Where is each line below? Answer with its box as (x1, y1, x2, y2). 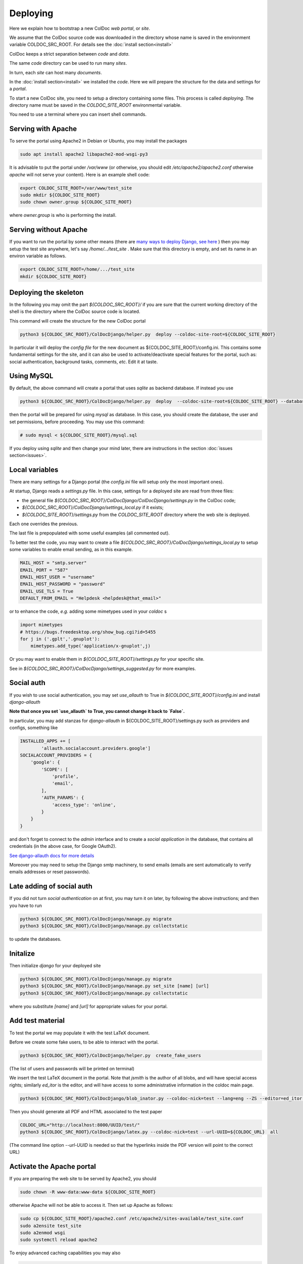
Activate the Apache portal (9, 1162, 96, 1171)
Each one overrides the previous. (9, 521, 78, 527)
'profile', (52, 774, 79, 780)
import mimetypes (20, 622, 63, 628)
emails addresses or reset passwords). (9, 869, 90, 875)
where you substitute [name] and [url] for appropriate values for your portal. (9, 1003, 168, 1009)
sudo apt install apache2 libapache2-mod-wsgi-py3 (20, 152, 148, 157)
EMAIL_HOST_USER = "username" (20, 574, 95, 580)
